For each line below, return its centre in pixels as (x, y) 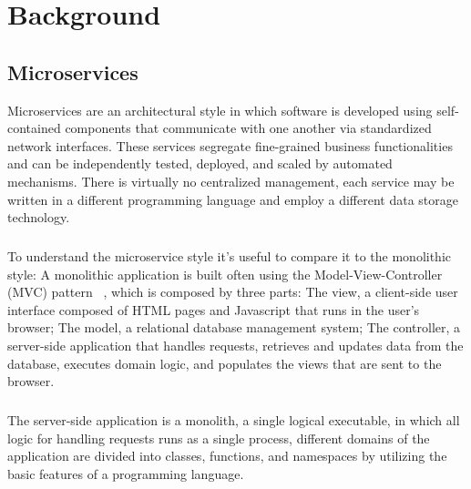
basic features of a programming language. (126, 474)
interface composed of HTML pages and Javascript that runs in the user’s (214, 309)
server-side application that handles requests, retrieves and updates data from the (235, 346)
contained (34, 128)
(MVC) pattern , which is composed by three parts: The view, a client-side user (233, 292)
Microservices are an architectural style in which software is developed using (220, 110)
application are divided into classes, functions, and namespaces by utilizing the (227, 456)
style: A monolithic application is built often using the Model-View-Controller (225, 274)
